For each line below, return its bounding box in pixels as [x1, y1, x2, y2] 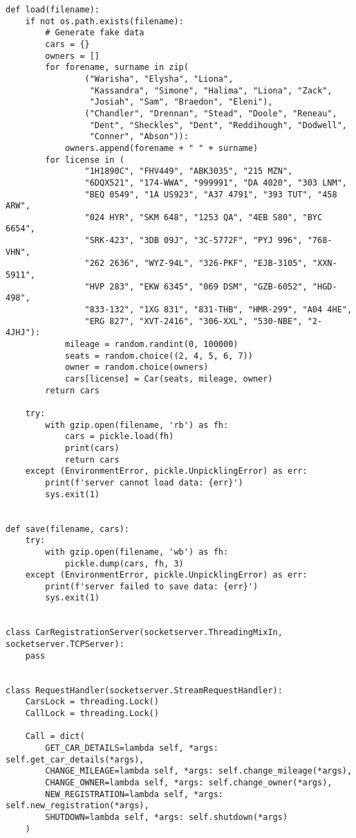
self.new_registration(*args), [6, 801, 149, 811]
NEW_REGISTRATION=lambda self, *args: [45, 789, 223, 799]
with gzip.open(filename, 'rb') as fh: [45, 420, 229, 430]
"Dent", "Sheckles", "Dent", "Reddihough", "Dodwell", [89, 120, 347, 130]
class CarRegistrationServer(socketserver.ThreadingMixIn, [6, 627, 283, 638]
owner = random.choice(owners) [64, 362, 209, 373]
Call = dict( [25, 731, 85, 742]
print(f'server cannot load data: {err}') [45, 477, 243, 488]
